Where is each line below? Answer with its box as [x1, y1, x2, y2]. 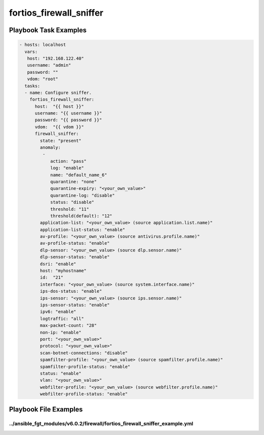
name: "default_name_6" [50, 172, 108, 178]
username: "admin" [27, 63, 71, 68]
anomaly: [40, 145, 61, 150]
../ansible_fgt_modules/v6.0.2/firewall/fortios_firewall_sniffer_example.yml [9, 420, 194, 427]
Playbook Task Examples [9, 26, 87, 34]
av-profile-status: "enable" [40, 240, 110, 246]
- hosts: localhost [19, 42, 66, 47]
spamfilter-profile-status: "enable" [40, 364, 131, 369]
